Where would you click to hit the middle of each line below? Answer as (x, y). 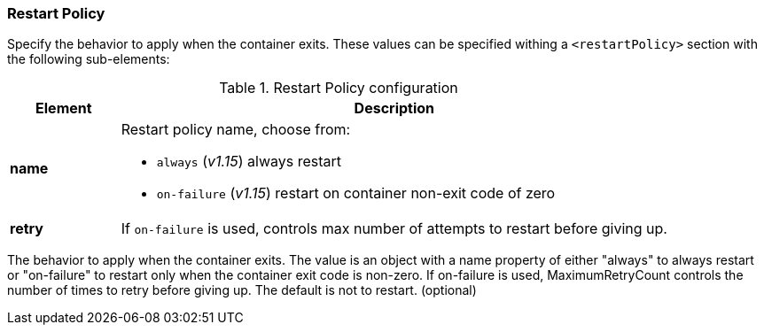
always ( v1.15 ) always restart (249, 162)
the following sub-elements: (89, 59)
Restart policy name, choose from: (236, 130)
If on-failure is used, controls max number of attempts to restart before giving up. (394, 229)
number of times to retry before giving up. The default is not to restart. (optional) (242, 290)
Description (394, 108)
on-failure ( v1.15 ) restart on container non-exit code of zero (356, 193)
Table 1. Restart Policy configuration (339, 88)
